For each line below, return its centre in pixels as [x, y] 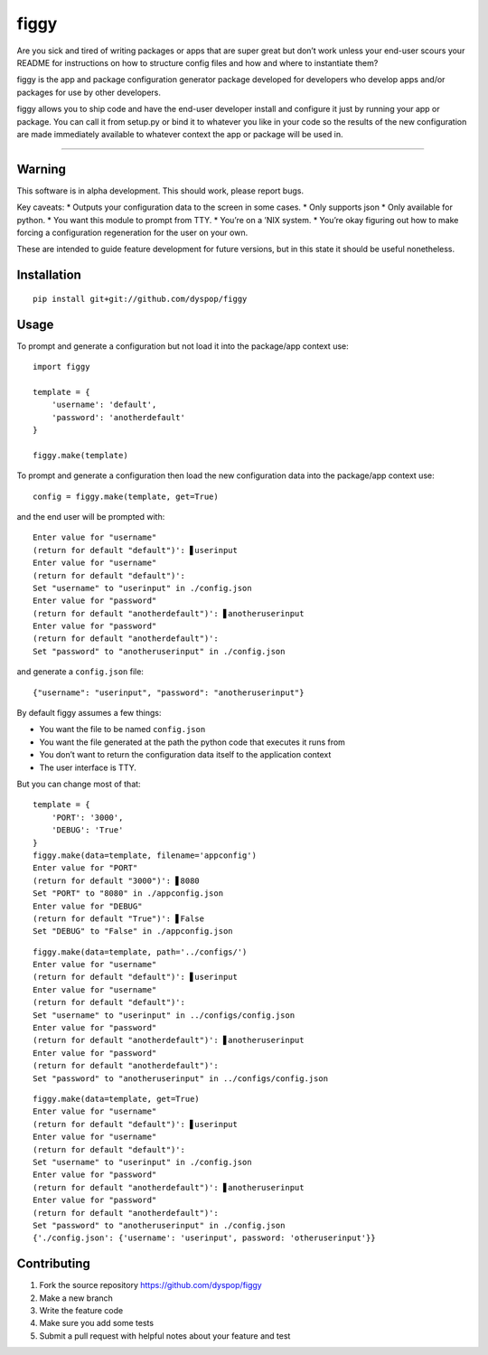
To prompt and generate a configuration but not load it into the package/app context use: [183, 346]
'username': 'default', [104, 405]
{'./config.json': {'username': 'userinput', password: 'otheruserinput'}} [204, 1238]
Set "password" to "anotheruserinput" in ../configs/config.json [181, 1078]
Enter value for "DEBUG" [88, 906]
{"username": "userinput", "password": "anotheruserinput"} [169, 692]
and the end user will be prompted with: [91, 516]
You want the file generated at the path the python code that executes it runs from [192, 742]
